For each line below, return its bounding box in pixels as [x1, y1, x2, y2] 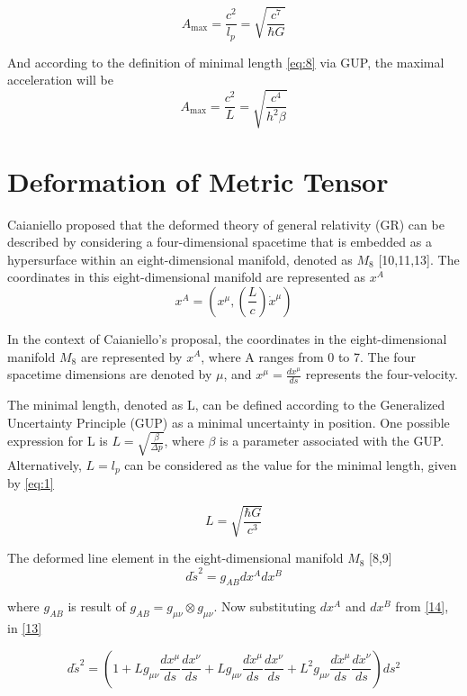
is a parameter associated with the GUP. [220, 431, 445, 450]
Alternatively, [7, 455, 82, 474]
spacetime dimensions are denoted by [7, 365, 212, 384]
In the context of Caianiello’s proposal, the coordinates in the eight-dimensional [7, 329, 447, 348]
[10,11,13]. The [378, 249, 460, 268]
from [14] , [395, 597, 449, 616]
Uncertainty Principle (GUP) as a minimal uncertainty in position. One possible [7, 412, 450, 431]
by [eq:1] [7, 474, 54, 493]
